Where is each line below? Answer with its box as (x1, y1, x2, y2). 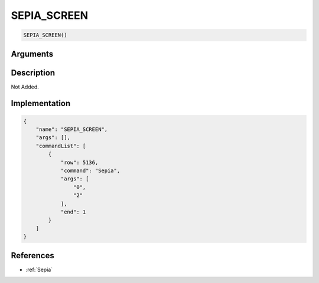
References (11, 251, 54, 261)
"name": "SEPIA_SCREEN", (35, 126, 108, 133)
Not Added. (11, 83, 40, 90)
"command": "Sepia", (60, 167, 121, 174)
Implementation (11, 98, 71, 108)
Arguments (11, 49, 54, 59)
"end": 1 (60, 208, 86, 215)
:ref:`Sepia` (25, 266, 53, 273)
